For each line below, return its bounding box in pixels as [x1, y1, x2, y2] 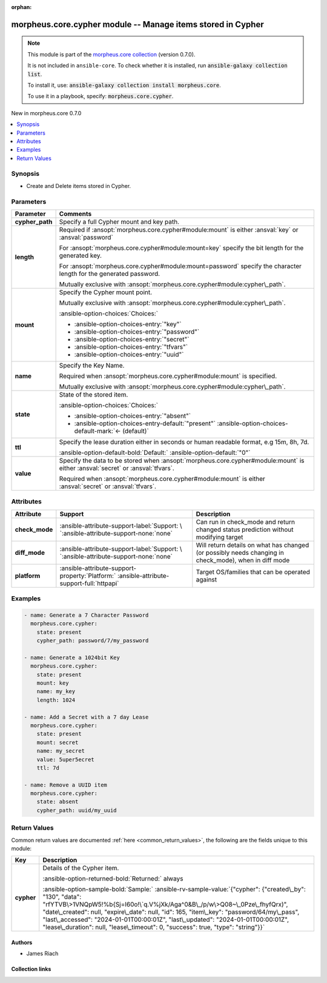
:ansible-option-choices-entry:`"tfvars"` [74, 343, 188, 351]
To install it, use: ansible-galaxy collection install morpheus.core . [27, 81, 221, 89]
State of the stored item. [59, 390, 128, 398]
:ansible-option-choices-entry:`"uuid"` [74, 350, 184, 358]
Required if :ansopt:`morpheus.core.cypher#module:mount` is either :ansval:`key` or [59, 225, 299, 233]
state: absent [36, 798, 79, 805]
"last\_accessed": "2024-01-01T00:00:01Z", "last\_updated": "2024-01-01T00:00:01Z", [42, 916, 289, 924]
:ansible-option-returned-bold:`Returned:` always [42, 874, 183, 883]
